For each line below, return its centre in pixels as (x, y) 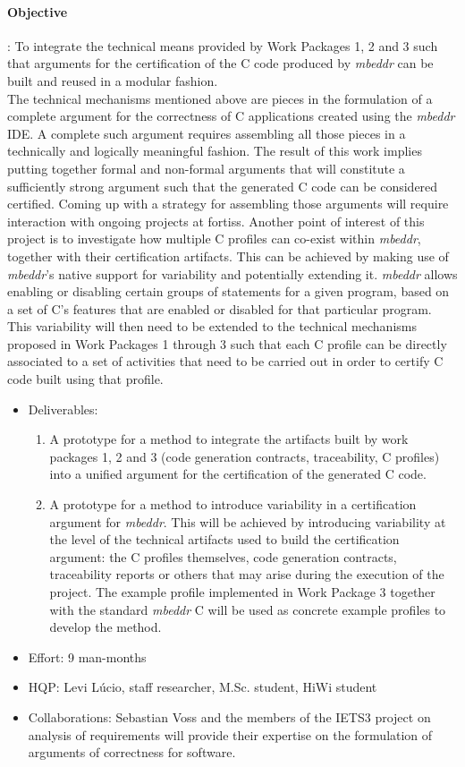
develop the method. (106, 627)
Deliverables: (63, 409)
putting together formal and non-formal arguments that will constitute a (206, 168)
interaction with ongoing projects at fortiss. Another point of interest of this (216, 221)
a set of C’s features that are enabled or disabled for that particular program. (220, 308)
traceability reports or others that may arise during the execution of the (247, 574)
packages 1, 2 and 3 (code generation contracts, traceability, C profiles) (245, 456)
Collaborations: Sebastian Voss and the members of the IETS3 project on (229, 716)
